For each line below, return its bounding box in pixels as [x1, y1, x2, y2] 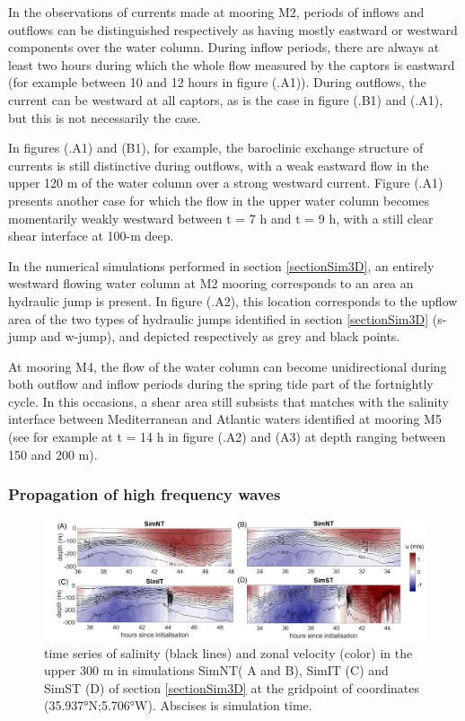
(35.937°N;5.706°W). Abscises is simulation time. [44, 696, 312, 715]
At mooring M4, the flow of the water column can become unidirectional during [8, 356, 447, 375]
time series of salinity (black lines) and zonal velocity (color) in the [44, 643, 413, 662]
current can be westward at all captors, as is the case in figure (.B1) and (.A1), [8, 90, 443, 109]
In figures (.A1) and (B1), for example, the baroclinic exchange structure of [8, 138, 424, 157]
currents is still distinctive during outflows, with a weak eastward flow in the [8, 155, 429, 174]
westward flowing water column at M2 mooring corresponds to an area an [8, 274, 414, 293]
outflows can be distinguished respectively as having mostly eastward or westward [8, 20, 458, 39]
